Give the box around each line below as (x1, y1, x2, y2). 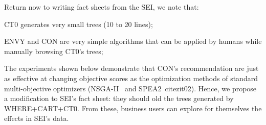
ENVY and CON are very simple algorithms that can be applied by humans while (4, 36, 262, 46)
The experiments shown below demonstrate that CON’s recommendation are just (4, 63, 259, 73)
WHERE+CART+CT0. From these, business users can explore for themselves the (4, 103, 262, 113)
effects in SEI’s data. (4, 113, 69, 123)
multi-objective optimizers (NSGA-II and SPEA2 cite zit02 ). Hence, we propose (4, 83, 257, 93)
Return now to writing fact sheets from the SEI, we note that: (4, 2, 199, 12)
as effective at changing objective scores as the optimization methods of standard (4, 72, 258, 83)
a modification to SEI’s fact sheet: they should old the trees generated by (4, 93, 234, 104)
